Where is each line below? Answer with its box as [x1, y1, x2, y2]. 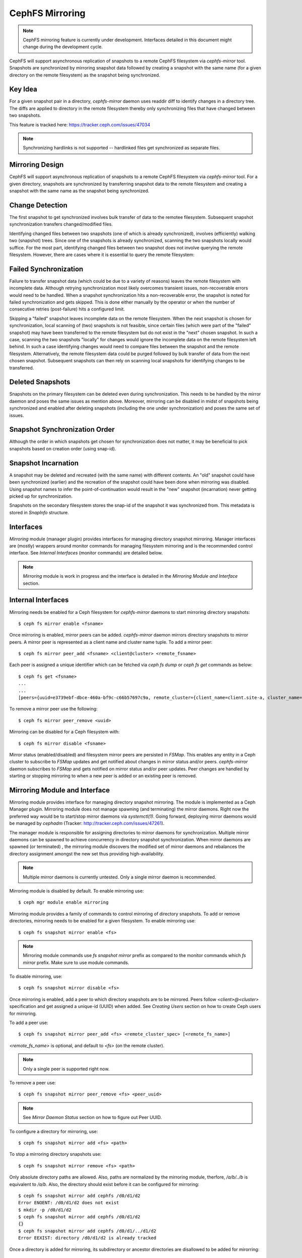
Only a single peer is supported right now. [23, 1066, 110, 1072]
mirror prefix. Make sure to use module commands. [23, 959, 129, 966]
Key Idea [9, 85, 38, 94]
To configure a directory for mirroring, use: [9, 1128, 98, 1134]
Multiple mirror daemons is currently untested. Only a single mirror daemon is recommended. [23, 874, 216, 880]
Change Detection [9, 201, 67, 209]
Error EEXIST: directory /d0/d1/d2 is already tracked [18, 1235, 157, 1241]
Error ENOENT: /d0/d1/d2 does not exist [18, 1200, 119, 1206]
